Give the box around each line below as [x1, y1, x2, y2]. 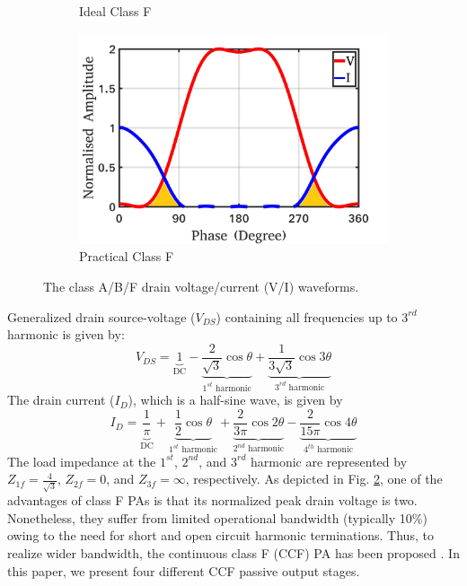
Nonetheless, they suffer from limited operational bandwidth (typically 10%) [7, 508, 427, 527]
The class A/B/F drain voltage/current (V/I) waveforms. [43, 276, 359, 295]
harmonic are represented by [250, 451, 408, 470]
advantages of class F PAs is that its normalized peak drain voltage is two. [7, 491, 418, 510]
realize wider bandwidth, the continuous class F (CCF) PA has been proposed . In [7, 543, 460, 562]
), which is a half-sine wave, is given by [128, 390, 343, 409]
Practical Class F [79, 247, 174, 266]
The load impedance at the [7, 451, 156, 470]
